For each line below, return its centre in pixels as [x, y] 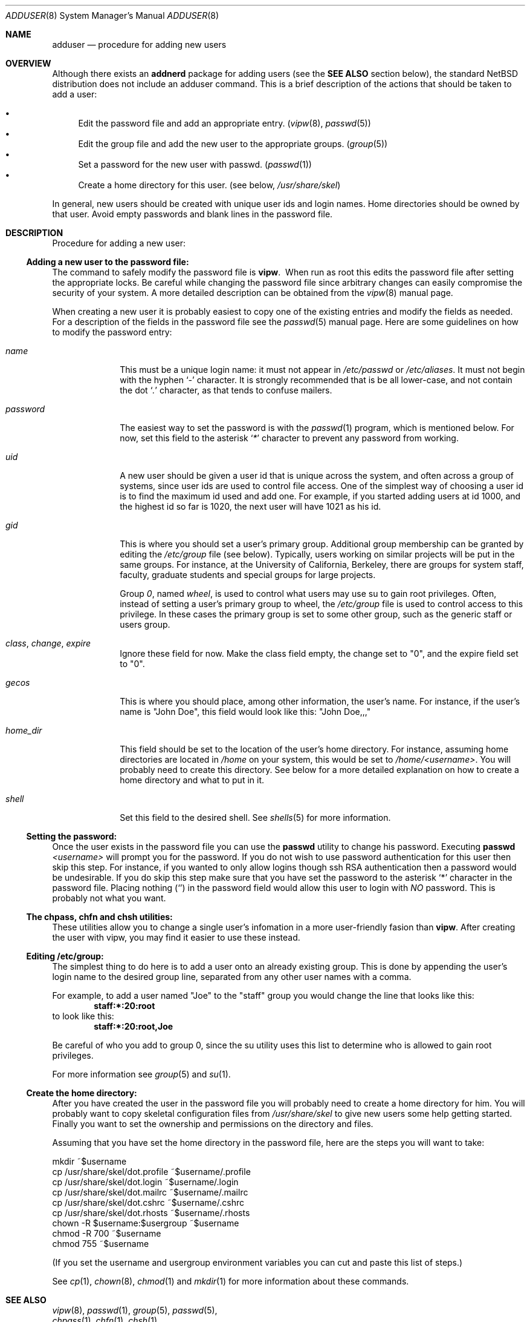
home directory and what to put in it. [192, 780]
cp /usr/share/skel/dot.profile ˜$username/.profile [151, 1172]
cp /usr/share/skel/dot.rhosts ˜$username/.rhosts [151, 1213]
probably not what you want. [109, 898]
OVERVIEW [28, 63]
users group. [145, 624]
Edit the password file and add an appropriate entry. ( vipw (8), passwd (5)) [225, 123]
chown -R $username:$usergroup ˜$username [146, 1223]
